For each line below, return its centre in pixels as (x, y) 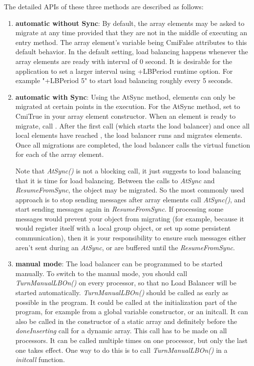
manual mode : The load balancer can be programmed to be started (119, 264)
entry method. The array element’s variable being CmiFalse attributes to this (131, 42)
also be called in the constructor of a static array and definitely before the (126, 321)
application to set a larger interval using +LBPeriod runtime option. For (124, 71)
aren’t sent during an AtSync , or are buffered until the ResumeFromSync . (125, 247)
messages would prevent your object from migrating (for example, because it (130, 218)
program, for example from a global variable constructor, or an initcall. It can (132, 312)
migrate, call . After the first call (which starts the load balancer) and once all (132, 125)
